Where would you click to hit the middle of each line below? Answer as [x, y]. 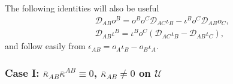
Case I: [22, 72]
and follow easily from [45, 46]
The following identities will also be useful [82, 8]
